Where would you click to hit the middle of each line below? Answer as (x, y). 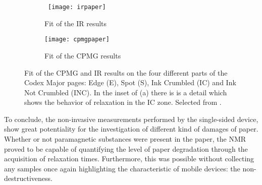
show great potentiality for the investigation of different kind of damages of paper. (131, 129)
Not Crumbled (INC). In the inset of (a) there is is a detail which (126, 92)
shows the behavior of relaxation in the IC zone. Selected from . (123, 102)
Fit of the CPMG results (83, 55)
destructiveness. (28, 178)
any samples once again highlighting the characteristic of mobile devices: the (122, 168)
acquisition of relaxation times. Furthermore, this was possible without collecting (129, 159)
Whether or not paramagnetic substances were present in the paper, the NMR (125, 139)
